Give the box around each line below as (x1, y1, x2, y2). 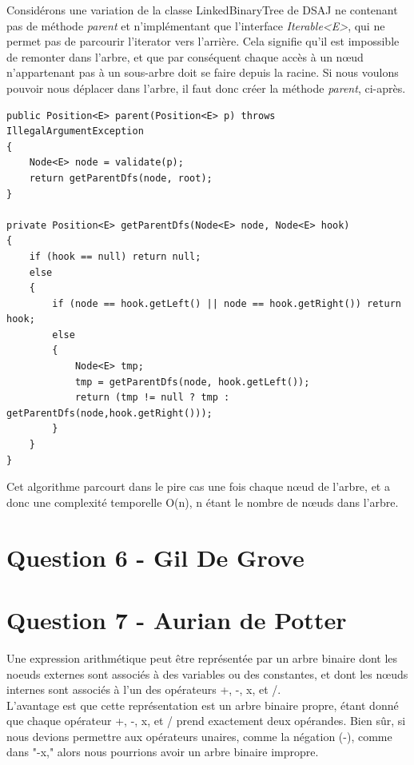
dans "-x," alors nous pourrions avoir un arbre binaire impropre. (6, 743, 319, 760)
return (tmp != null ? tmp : (74, 392, 230, 404)
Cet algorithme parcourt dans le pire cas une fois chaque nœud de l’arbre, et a (6, 478, 390, 495)
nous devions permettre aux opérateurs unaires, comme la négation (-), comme (6, 727, 392, 744)
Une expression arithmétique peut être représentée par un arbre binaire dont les (6, 649, 398, 666)
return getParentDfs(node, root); (29, 172, 213, 184)
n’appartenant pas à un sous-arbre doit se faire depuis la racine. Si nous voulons (6, 64, 399, 81)
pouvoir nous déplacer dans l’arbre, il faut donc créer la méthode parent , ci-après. (6, 79, 406, 96)
